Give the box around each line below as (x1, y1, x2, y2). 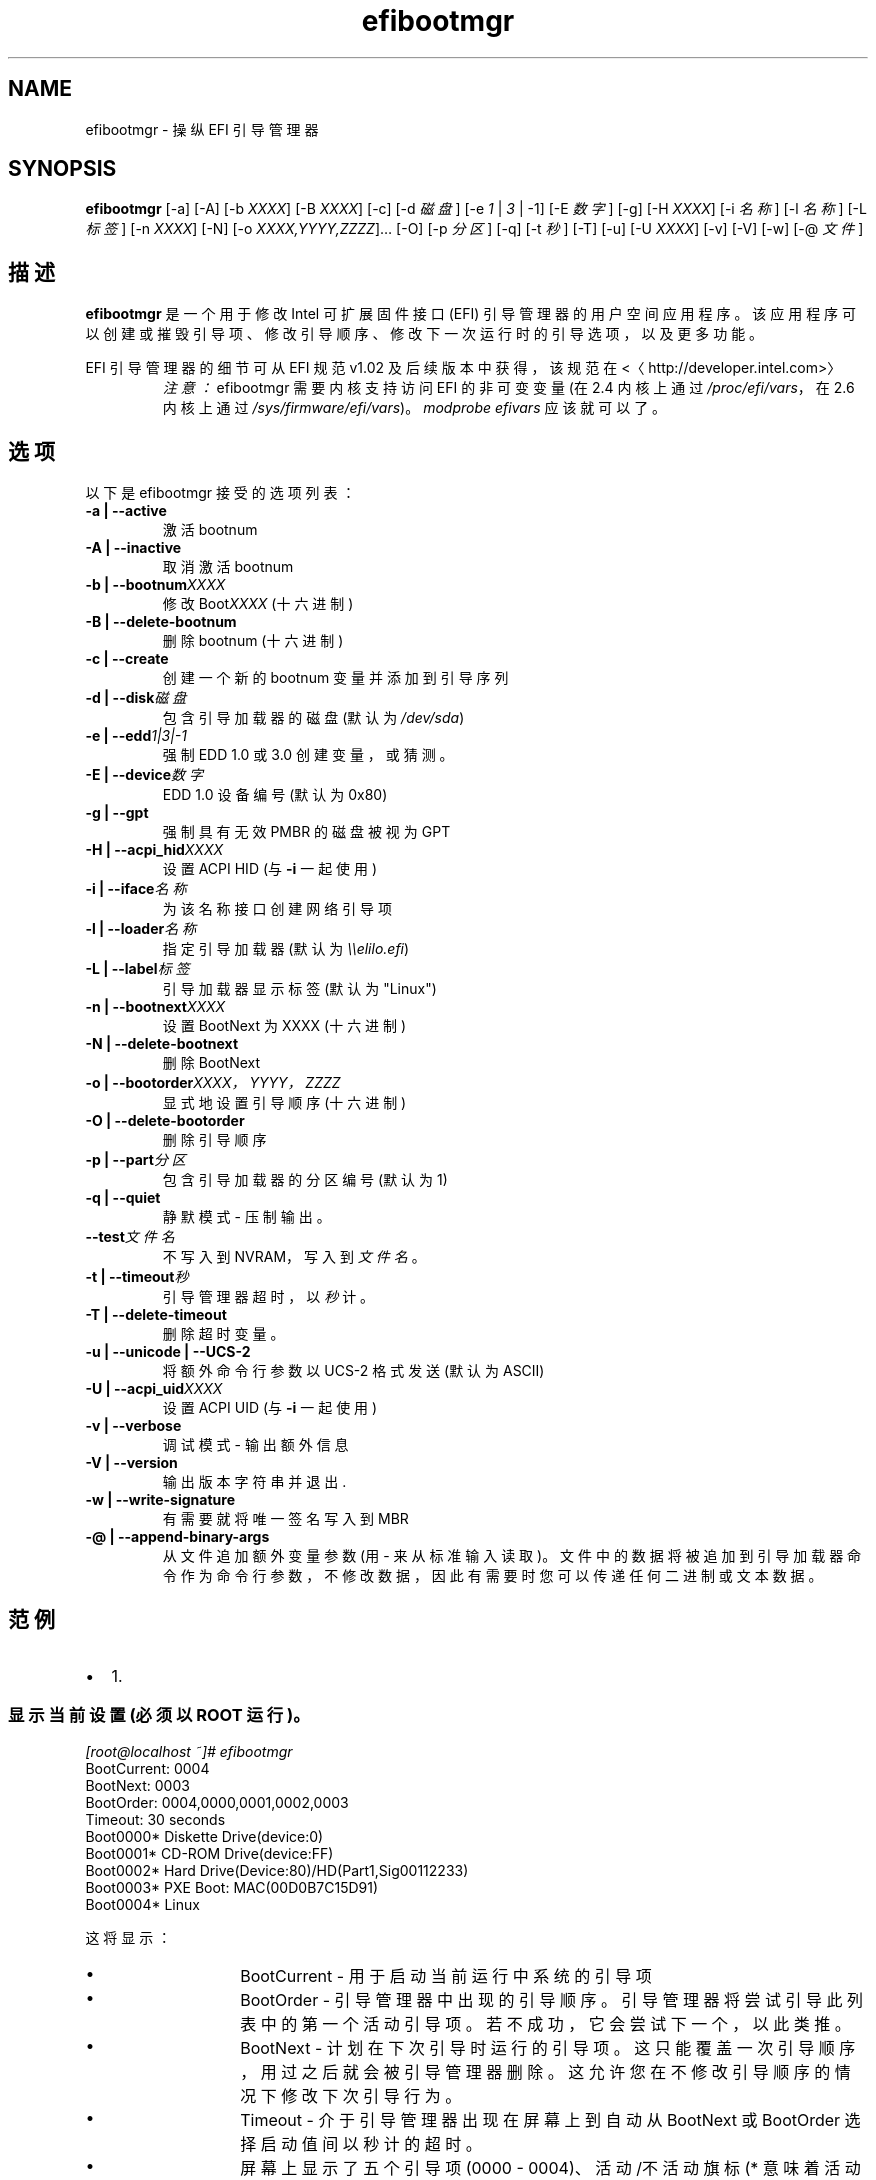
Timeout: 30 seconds (85, 1810, 226, 1828)
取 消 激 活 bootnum (162, 558, 294, 576)
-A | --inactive (85, 539, 182, 557)
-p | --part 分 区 (85, 1151, 186, 1169)
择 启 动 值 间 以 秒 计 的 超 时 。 (240, 2133, 482, 2154)
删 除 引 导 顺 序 (162, 1131, 267, 1149)
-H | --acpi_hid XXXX (85, 841, 223, 859)
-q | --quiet (85, 1189, 161, 1207)
